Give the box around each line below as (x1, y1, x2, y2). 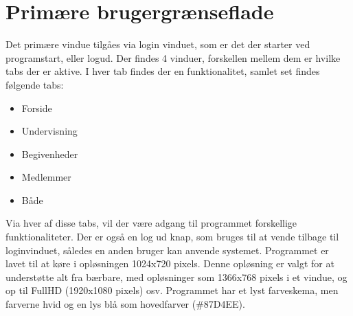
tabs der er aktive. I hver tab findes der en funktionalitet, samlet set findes (5, 64, 320, 78)
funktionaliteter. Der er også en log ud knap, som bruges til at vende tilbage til (5, 229, 339, 244)
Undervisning (21, 124, 78, 138)
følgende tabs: (5, 77, 64, 91)
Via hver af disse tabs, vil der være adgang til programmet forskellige (5, 216, 297, 230)
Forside (21, 100, 52, 115)
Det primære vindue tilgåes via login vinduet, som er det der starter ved (5, 37, 310, 52)
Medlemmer (21, 170, 71, 184)
